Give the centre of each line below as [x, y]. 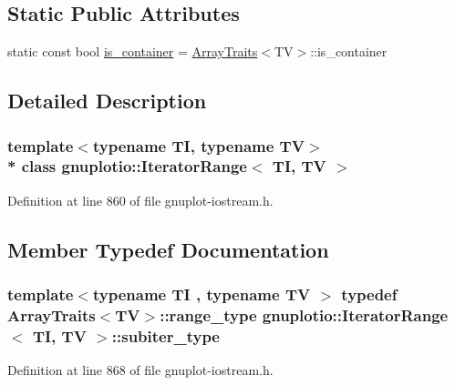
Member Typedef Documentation [168, 249]
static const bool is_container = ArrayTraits [133, 51]
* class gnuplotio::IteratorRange [127, 166]
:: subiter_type [165, 335]
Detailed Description [107, 101]
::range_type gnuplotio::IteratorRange [304, 314]
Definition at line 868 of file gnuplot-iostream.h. [140, 370]
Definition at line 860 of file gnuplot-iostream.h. [140, 200]
